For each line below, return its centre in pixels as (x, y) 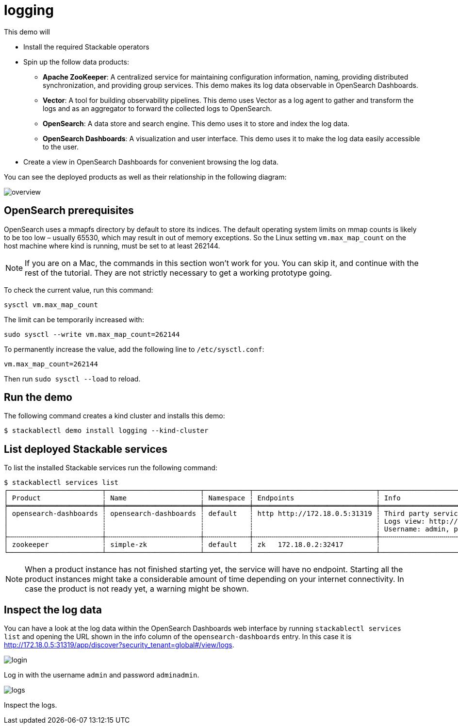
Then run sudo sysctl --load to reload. (72, 379)
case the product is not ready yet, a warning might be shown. (137, 589)
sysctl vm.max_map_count (51, 305)
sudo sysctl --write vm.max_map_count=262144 (92, 334)
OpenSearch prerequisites (69, 211)
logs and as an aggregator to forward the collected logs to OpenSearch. (157, 108)
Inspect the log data (53, 610)
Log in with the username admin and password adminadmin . (102, 675)
